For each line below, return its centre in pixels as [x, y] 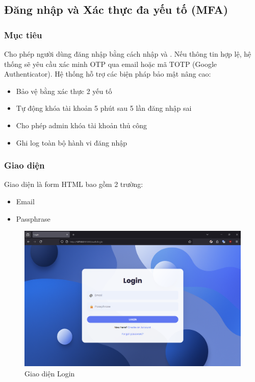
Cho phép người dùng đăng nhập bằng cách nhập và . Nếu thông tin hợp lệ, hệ [128, 54]
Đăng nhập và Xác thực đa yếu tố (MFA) [116, 9]
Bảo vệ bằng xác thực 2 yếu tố [64, 91]
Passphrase [33, 218]
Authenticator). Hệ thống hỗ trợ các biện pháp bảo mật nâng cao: [108, 74]
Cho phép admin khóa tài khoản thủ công [82, 125]
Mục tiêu [23, 34]
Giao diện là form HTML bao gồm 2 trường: [74, 184]
